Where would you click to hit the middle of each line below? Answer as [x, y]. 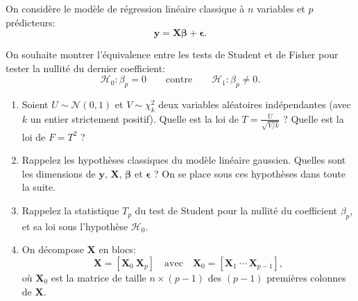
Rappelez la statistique [70, 210]
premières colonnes [306, 278]
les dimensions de [59, 173]
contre [179, 80]
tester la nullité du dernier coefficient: [86, 68]
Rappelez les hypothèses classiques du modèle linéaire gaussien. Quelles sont [184, 160]
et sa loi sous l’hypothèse [75, 226]
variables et [281, 8]
